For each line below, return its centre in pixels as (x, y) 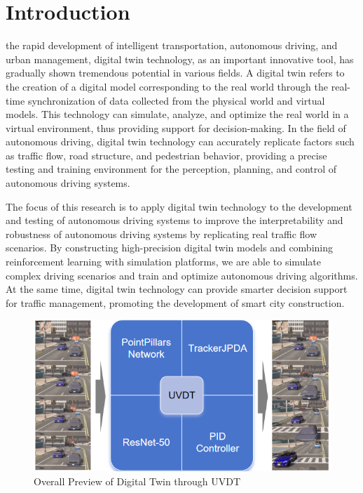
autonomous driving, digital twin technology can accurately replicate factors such (180, 142)
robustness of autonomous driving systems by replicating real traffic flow (162, 234)
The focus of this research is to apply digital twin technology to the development (179, 206)
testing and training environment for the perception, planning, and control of (171, 169)
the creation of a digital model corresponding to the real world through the (167, 86)
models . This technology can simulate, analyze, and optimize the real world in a (177, 114)
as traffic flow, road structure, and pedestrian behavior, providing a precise (166, 155)
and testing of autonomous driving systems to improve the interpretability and (174, 220)
